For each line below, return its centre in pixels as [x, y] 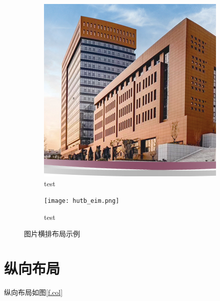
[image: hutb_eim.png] [82, 201]
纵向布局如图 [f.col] [33, 292]
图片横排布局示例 [52, 234]
